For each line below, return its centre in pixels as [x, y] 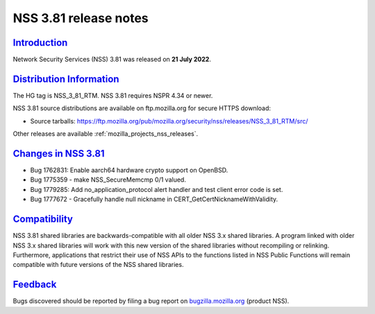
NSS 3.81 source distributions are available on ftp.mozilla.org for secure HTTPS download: [142, 108]
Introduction [40, 43]
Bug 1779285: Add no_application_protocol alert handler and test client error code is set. [157, 189]
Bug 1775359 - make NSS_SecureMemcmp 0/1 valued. [108, 180]
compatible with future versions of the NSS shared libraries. [98, 265]
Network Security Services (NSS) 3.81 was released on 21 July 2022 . [112, 60]
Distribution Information [66, 79]
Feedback [35, 285]
